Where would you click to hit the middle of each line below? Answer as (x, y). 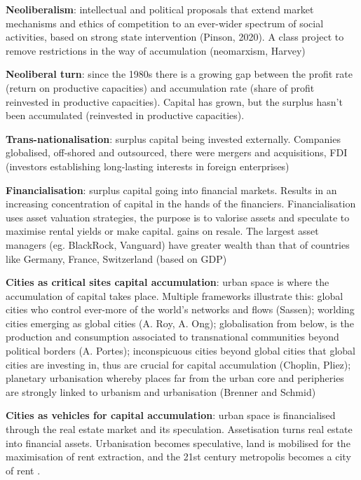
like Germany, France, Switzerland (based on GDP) (116, 258)
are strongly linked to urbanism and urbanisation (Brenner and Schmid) (161, 391)
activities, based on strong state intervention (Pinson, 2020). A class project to (175, 37)
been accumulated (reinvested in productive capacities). (125, 115)
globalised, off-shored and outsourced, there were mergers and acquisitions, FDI (177, 152)
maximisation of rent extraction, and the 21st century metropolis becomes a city (178, 457)
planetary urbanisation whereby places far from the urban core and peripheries (175, 378)
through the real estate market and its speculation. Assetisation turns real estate (179, 429)
